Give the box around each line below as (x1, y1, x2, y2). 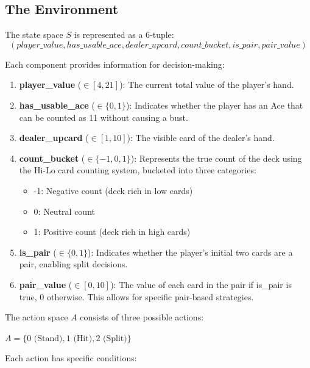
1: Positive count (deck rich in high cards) (33, 225, 191, 238)
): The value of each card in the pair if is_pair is (110, 278, 292, 290)
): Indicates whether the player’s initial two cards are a (88, 245, 293, 258)
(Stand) (33, 334, 63, 343)
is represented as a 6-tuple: (74, 28, 174, 41)
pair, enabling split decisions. (19, 258, 128, 270)
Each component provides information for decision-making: (5, 57, 225, 70)
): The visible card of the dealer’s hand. (127, 131, 275, 144)
